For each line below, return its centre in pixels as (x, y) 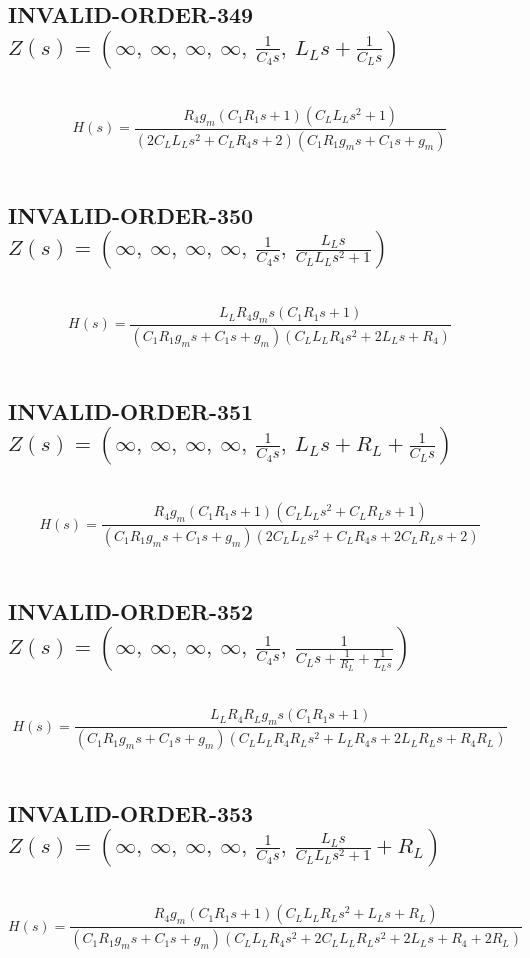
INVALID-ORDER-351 (131, 410)
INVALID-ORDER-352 (131, 610)
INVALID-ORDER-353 (131, 813)
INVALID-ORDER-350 (131, 214)
